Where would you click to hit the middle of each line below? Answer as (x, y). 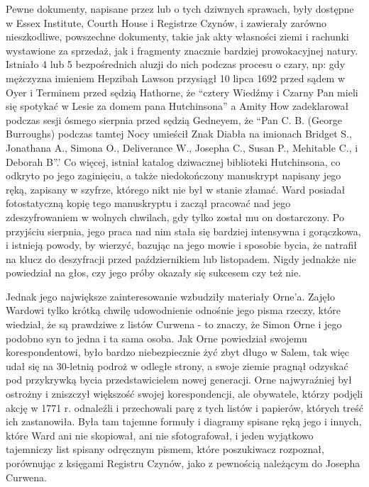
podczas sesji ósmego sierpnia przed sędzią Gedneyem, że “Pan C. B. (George (174, 119)
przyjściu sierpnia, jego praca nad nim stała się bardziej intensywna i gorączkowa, (183, 231)
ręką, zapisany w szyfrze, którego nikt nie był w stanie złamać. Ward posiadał (176, 189)
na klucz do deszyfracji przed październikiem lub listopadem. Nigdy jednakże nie (181, 258)
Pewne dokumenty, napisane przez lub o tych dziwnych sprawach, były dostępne (180, 9)
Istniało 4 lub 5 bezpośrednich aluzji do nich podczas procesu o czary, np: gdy (176, 64)
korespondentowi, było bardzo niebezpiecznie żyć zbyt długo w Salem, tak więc (177, 352)
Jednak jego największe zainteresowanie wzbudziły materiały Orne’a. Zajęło (171, 296)
